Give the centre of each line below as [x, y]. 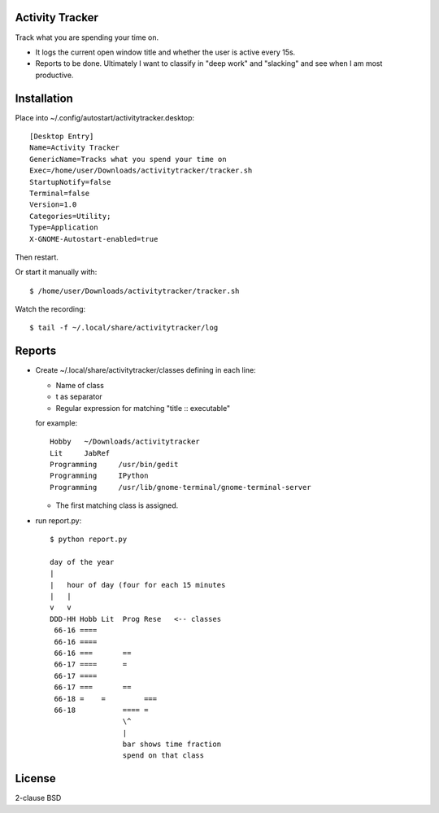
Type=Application [64, 227]
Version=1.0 [53, 205]
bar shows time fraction [172, 744]
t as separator [79, 397]
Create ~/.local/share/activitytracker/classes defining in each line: [146, 370]
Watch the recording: [50, 309]
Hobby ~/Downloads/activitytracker [125, 442]
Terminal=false [60, 193]
